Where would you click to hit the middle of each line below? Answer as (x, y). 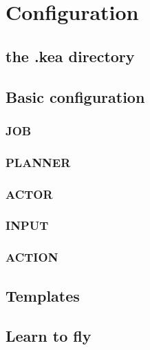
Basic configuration (75, 96)
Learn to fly (49, 336)
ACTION (32, 257)
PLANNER (38, 162)
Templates (43, 295)
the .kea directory (70, 56)
